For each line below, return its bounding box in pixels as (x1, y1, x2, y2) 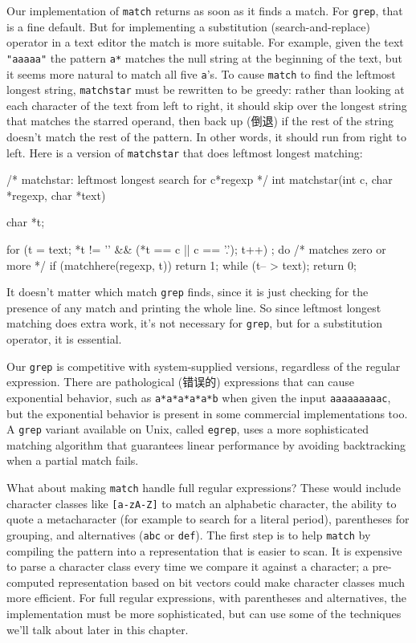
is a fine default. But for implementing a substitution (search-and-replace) (6, 18, 370, 35)
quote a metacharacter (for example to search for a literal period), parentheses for (6, 511, 410, 527)
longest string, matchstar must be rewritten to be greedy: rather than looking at (6, 81, 405, 98)
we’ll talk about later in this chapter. (6, 621, 189, 637)
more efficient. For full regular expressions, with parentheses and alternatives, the (6, 589, 406, 606)
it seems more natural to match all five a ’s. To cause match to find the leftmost (6, 65, 396, 82)
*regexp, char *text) (6, 186, 106, 203)
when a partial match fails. (6, 452, 139, 469)
